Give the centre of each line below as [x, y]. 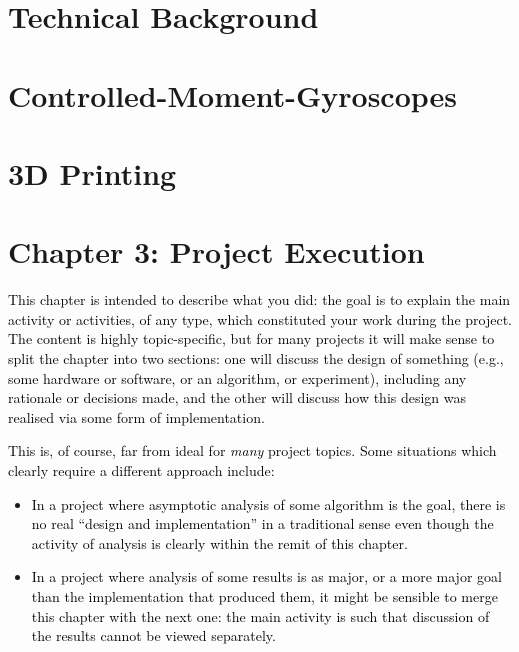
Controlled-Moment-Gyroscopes [233, 94]
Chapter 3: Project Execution [216, 251]
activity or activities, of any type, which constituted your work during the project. [260, 318]
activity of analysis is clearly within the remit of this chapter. [219, 542]
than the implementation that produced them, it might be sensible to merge [264, 595]
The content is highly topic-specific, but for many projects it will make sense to [251, 338]
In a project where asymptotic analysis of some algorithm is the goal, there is [268, 503]
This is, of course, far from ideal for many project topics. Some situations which [252, 450]
